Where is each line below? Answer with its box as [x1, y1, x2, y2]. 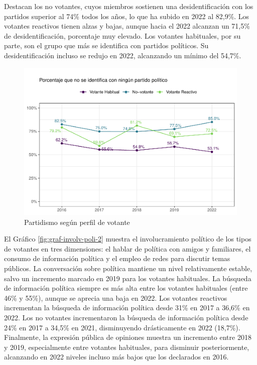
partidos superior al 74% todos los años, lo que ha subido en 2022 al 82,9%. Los [4, 11, 249, 21]
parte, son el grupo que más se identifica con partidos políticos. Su [4, 40, 209, 51]
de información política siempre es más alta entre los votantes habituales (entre [4, 283, 248, 293]
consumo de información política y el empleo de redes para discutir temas [4, 253, 230, 264]
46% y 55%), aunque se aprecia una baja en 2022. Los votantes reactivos [4, 292, 227, 303]
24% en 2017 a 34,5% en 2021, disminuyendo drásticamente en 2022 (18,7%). [4, 322, 240, 332]
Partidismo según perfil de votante [24, 216, 130, 227]
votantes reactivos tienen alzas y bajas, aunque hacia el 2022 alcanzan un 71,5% [4, 21, 250, 31]
